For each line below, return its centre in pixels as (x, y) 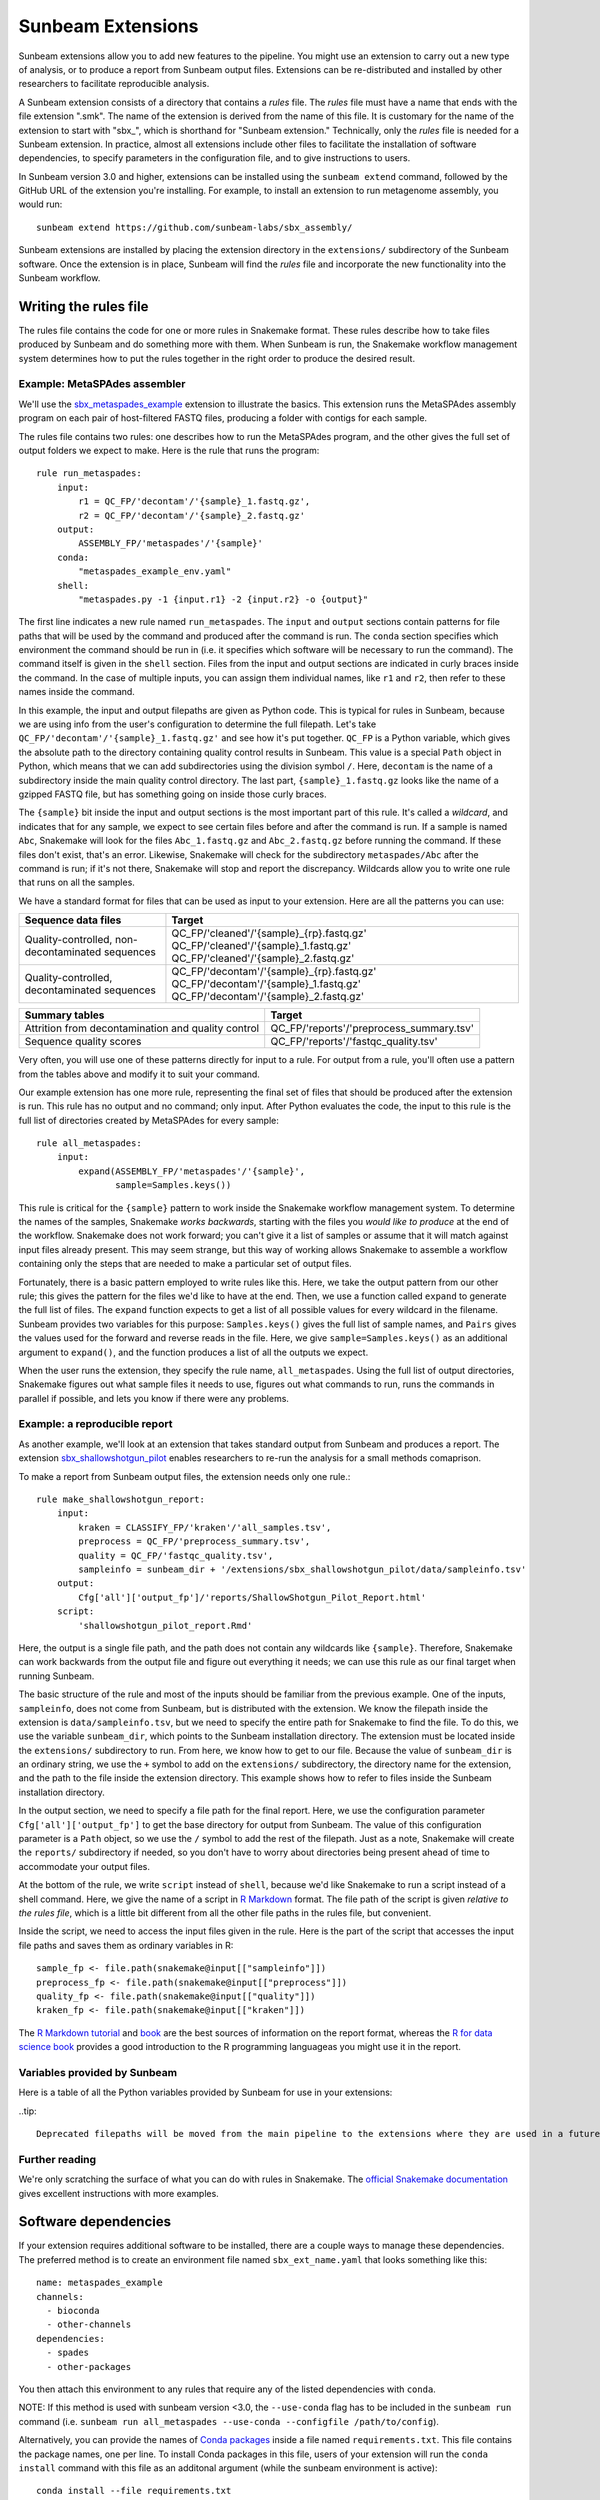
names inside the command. (76, 692)
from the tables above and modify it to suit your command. (139, 1074)
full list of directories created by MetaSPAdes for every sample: (149, 1120)
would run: (40, 204)
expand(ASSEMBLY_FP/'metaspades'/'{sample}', (191, 1171)
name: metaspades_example (100, 2283)
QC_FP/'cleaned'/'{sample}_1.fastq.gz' (261, 946)
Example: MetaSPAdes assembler (102, 384)
